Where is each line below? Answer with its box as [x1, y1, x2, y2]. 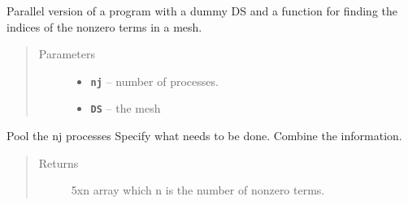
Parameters [38, 45, 95, 62]
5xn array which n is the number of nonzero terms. [71, 182, 325, 199]
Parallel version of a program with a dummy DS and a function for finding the [7, 2, 397, 19]
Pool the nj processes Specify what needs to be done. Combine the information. [7, 127, 402, 144]
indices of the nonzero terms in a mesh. [7, 18, 202, 35]
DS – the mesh [90, 100, 161, 117]
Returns [38, 154, 79, 171]
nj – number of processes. [90, 72, 219, 89]
